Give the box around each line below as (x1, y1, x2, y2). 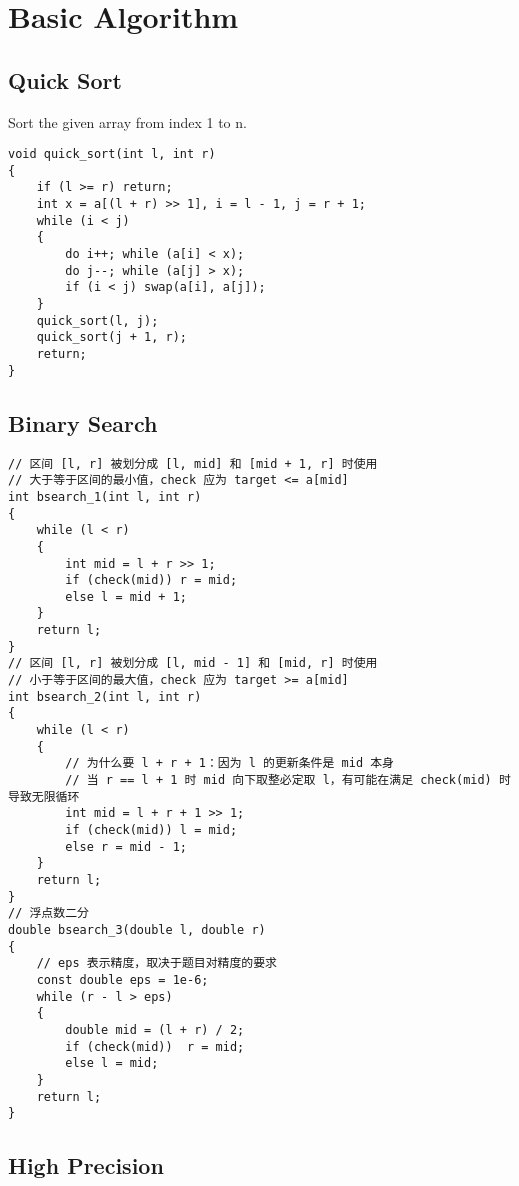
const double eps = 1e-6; (36, 972, 209, 987)
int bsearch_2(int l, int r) (8, 689, 202, 704)
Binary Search (8, 407, 158, 438)
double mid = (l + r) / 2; (65, 1022, 245, 1037)
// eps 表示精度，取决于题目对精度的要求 (36, 956, 278, 971)
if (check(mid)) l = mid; (65, 823, 238, 837)
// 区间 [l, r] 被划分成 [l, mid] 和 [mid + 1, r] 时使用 (8, 456, 378, 471)
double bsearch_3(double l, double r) (8, 922, 266, 937)
